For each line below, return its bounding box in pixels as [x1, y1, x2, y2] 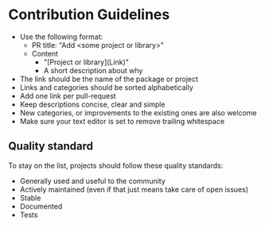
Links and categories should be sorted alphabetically [19, 82, 193, 92]
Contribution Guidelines [8, 6, 170, 24]
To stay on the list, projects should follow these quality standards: [8, 161, 224, 170]
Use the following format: [19, 32, 103, 41]
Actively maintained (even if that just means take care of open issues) [19, 185, 249, 194]
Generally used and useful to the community [19, 176, 166, 185]
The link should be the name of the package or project [19, 74, 199, 84]
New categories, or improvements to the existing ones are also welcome [19, 107, 257, 117]
